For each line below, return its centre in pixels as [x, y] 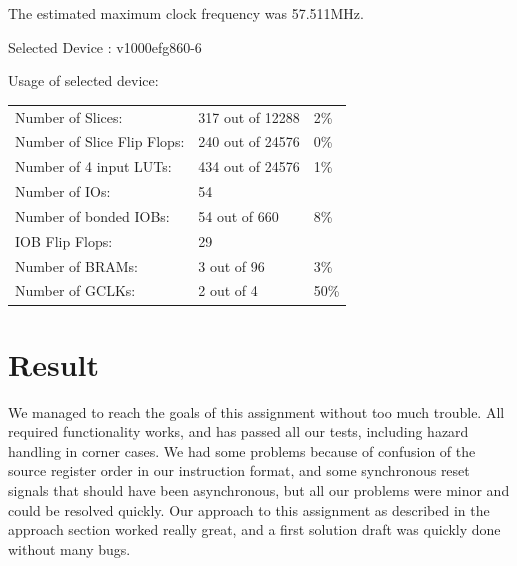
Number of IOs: [63, 191]
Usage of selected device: [83, 80]
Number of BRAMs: [77, 265]
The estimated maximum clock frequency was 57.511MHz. [186, 13]
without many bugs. [69, 548]
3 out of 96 [231, 265]
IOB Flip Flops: [64, 240]
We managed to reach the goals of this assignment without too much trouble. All [256, 411]
